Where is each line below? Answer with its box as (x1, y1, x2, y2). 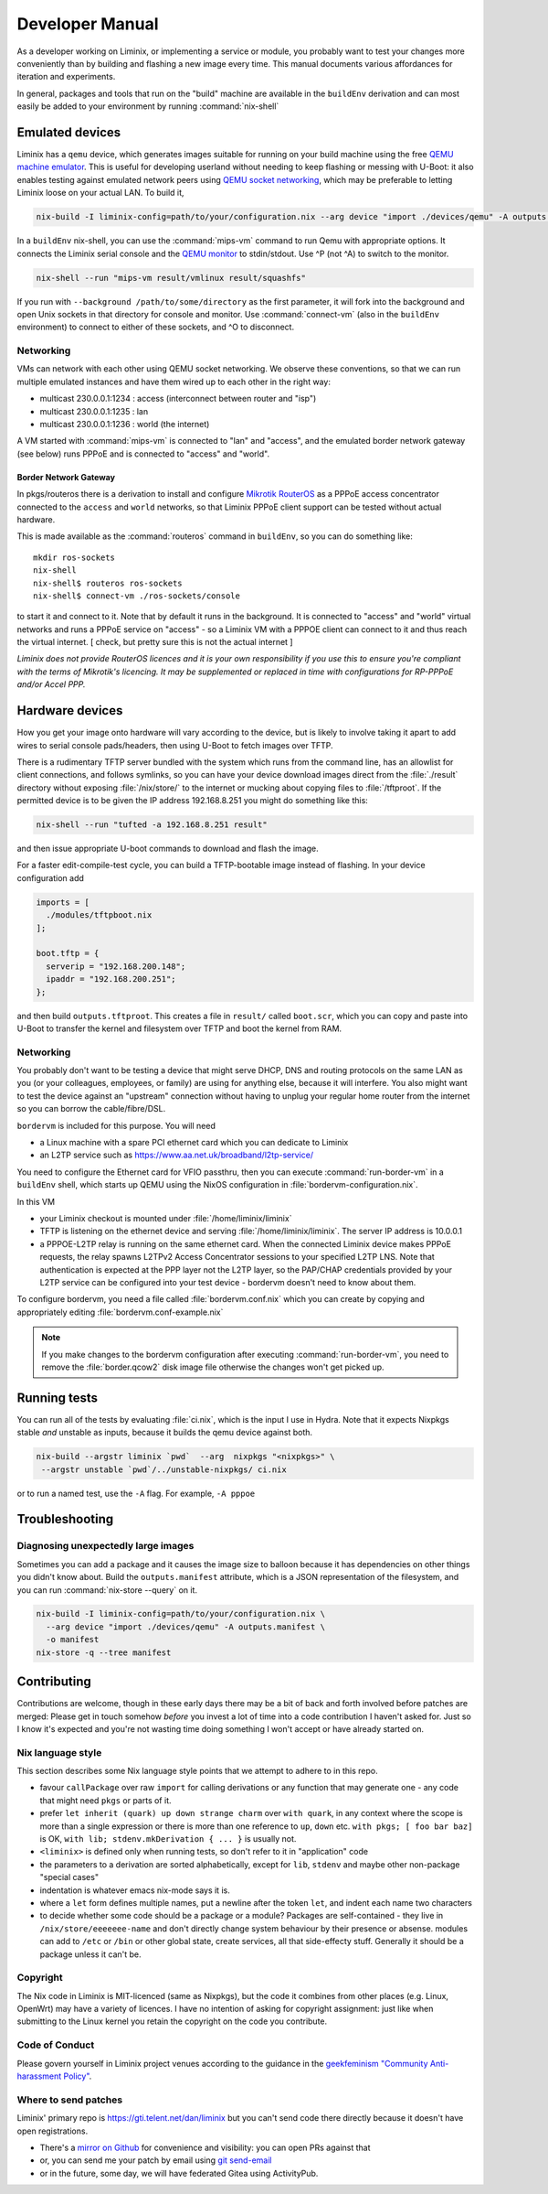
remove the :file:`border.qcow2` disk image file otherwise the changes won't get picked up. (41, 1361, 385, 1372)
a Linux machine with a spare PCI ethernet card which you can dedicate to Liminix (39, 1137, 349, 1148)
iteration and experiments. (16, 71, 116, 82)
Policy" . (63, 2070, 92, 2081)
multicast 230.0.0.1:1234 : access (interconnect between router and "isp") (39, 393, 317, 404)
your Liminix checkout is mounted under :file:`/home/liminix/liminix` (39, 1213, 292, 1223)
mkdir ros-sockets (33, 552, 116, 563)
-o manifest (46, 1634, 100, 1645)
